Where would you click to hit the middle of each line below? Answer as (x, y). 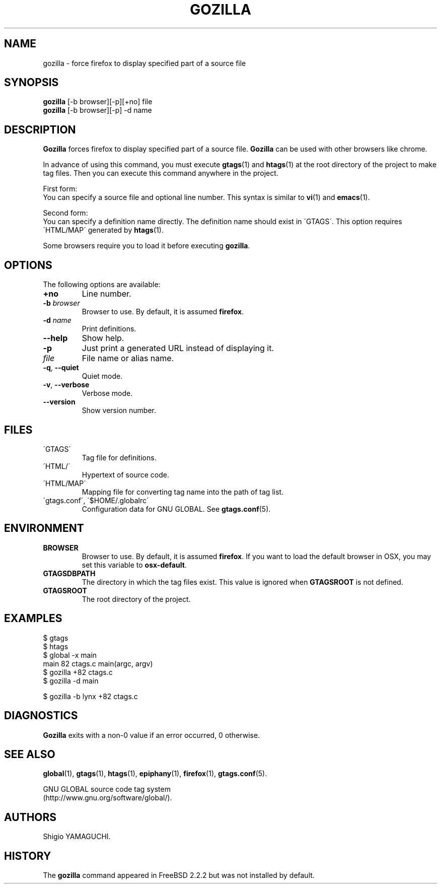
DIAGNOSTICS (41, 716)
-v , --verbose (66, 385)
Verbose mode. (107, 393)
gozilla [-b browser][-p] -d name (97, 110)
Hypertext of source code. (125, 474)
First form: (60, 189)
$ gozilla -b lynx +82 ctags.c (90, 696)
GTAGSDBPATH (69, 573)
